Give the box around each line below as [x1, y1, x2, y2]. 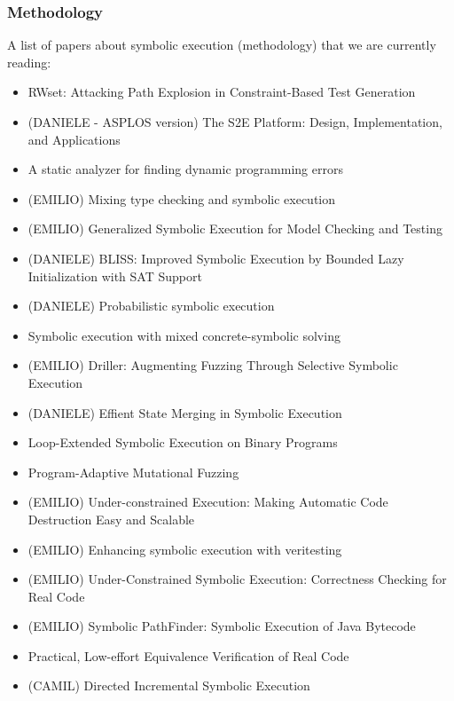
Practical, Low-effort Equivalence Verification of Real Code [27, 646, 349, 665]
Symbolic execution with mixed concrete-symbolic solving [27, 326, 340, 344]
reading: [7, 52, 51, 71]
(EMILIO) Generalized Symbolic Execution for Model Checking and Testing [27, 219, 442, 238]
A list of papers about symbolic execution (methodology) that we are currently [7, 35, 436, 54]
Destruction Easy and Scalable [27, 509, 195, 528]
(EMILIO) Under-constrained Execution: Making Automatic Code [27, 492, 388, 511]
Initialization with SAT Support [27, 266, 202, 285]
